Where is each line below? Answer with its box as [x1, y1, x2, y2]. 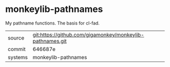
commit [8, 45, 26, 52]
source [8, 34, 24, 41]
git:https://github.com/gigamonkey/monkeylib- [32, 31, 144, 38]
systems [8, 53, 28, 60]
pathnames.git [32, 37, 67, 44]
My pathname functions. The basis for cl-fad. [5, 20, 100, 26]
